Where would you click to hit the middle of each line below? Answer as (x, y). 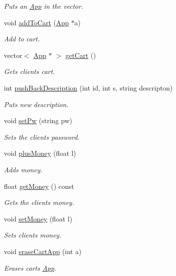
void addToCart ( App (37, 22)
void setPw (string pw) (38, 120)
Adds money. (23, 169)
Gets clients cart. (29, 71)
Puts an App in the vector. (44, 6)
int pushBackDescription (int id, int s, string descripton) (88, 87)
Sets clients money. (33, 235)
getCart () (81, 55)
